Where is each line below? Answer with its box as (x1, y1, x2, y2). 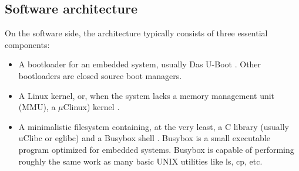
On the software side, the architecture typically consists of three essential (5, 27, 268, 39)
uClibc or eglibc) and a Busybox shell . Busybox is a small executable (18, 132, 270, 144)
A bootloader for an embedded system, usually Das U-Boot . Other (18, 58, 261, 70)
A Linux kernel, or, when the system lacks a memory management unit (18, 89, 275, 101)
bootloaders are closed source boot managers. (18, 69, 182, 81)
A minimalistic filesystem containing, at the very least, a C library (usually (18, 120, 289, 132)
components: (5, 38, 50, 50)
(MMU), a (18, 101, 56, 113)
